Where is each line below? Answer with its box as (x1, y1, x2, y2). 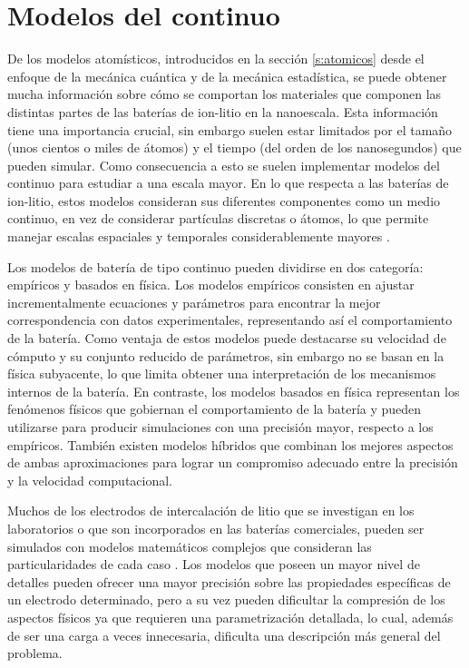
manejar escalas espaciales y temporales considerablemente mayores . (7, 227, 390, 246)
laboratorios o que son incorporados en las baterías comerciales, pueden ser (7, 518, 425, 537)
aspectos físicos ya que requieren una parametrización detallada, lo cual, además (7, 607, 454, 626)
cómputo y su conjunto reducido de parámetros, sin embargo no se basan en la (7, 346, 445, 365)
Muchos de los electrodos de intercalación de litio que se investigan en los (7, 501, 415, 520)
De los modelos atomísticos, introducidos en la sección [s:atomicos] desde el (7, 49, 425, 68)
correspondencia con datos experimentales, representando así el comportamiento (7, 310, 453, 329)
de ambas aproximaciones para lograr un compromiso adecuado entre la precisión (7, 453, 458, 472)
